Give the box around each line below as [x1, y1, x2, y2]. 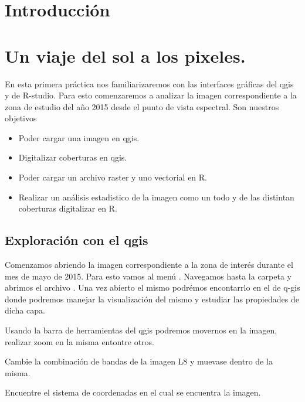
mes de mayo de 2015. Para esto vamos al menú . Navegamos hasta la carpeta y [5, 270, 292, 282]
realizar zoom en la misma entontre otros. [5, 335, 154, 348]
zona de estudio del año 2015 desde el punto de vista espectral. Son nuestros [5, 100, 279, 113]
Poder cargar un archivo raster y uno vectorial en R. [18, 171, 207, 183]
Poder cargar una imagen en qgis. [18, 131, 140, 144]
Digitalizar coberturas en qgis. [18, 151, 127, 163]
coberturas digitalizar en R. [18, 202, 117, 214]
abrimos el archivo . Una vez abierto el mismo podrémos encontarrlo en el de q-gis [5, 281, 300, 294]
